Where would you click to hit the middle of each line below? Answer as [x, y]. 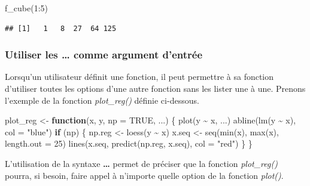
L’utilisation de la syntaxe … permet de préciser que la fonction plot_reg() [141, 163]
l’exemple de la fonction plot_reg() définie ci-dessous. [102, 100]
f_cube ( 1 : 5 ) [26, 8]
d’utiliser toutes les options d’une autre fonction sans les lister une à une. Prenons [155, 88]
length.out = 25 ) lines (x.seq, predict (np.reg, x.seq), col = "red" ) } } [129, 143]
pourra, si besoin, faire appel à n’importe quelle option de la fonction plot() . [144, 175]
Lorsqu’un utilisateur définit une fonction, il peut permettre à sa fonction [139, 77]
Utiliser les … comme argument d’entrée [104, 55]
